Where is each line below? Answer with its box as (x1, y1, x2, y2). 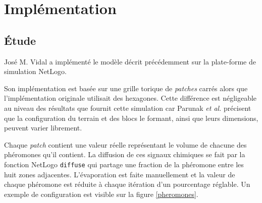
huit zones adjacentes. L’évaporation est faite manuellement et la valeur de (4, 169, 235, 179)
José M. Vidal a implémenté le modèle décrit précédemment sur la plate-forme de (4, 56, 256, 66)
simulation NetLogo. (4, 66, 67, 77)
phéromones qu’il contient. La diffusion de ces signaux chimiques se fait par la (4, 149, 245, 160)
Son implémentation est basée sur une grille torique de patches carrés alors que (4, 83, 248, 93)
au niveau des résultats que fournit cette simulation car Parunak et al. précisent (4, 102, 251, 113)
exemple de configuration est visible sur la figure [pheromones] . (4, 188, 198, 199)
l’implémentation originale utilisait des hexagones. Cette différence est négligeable (4, 93, 257, 103)
